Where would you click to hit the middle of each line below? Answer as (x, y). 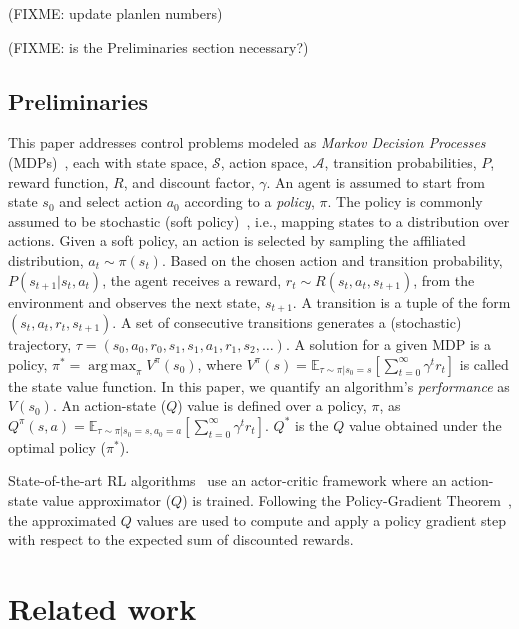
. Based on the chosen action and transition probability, (332, 259)
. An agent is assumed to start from (376, 181)
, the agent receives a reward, (192, 279)
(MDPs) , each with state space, (108, 161)
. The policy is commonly (405, 201)
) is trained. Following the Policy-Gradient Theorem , (347, 499)
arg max (112, 365)
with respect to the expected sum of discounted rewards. (181, 539)
